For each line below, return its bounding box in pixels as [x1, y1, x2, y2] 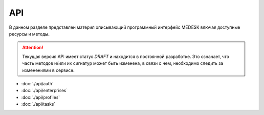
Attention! [22, 44, 44, 51]
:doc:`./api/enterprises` [21, 88, 68, 94]
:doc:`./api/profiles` [21, 94, 60, 100]
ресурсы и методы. [9, 31, 50, 37]
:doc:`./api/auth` [21, 80, 54, 86]
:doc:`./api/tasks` [21, 101, 56, 107]
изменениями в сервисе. [22, 67, 75, 73]
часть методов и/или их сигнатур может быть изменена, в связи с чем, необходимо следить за [22, 60, 223, 66]
